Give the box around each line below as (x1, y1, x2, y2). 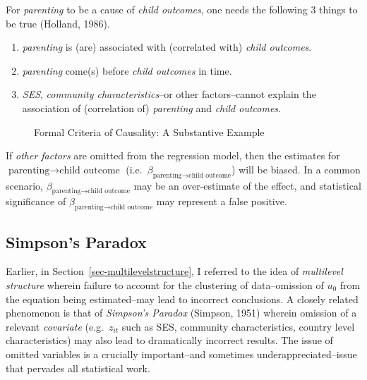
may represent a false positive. (156, 194, 287, 209)
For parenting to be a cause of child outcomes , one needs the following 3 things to (6, 2, 358, 16)
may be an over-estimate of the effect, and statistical (133, 178, 361, 192)
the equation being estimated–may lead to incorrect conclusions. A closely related (6, 291, 359, 306)
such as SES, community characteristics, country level (121, 319, 355, 333)
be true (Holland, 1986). (6, 16, 110, 30)
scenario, (6, 178, 44, 192)
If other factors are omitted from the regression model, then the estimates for (6, 148, 340, 163)
